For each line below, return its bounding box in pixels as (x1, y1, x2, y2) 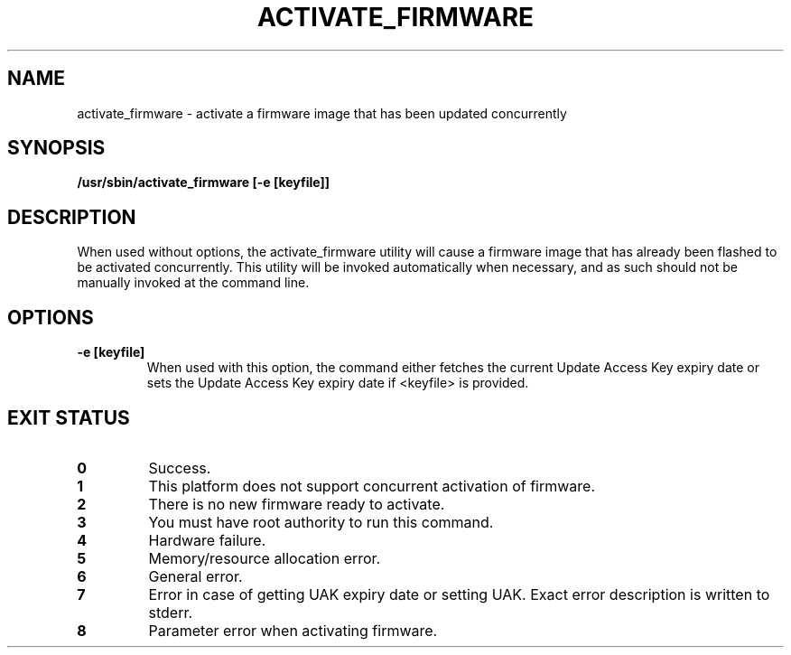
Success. (148, 458, 211, 477)
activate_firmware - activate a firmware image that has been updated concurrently (77, 105, 567, 121)
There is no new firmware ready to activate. (148, 494, 445, 513)
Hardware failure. (148, 530, 266, 549)
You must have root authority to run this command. (148, 512, 494, 531)
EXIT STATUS (7, 406, 130, 429)
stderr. (148, 603, 193, 622)
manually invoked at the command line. (77, 275, 310, 291)
